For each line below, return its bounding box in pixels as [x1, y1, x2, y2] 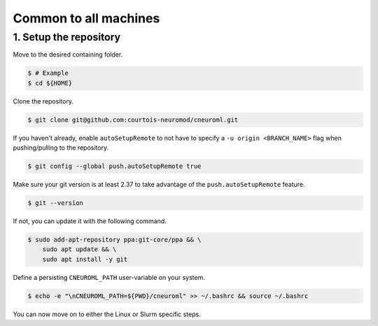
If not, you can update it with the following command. [13, 217, 167, 225]
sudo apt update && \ [42, 246, 117, 253]
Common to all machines [13, 10, 160, 26]
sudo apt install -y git [42, 255, 128, 263]
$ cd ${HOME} [27, 79, 73, 87]
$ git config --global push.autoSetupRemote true [27, 162, 202, 171]
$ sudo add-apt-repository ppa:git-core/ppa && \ [27, 236, 202, 244]
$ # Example [27, 69, 69, 77]
